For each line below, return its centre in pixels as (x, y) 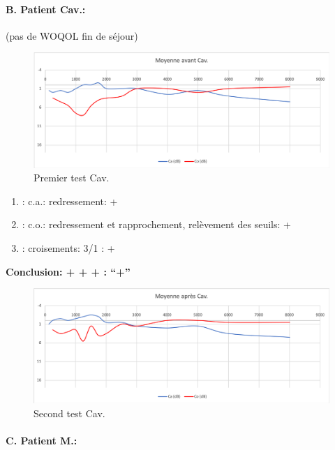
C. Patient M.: (42, 441)
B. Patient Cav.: (46, 9)
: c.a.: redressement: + (70, 201)
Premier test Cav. (72, 178)
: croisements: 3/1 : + (68, 247)
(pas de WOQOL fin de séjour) (72, 35)
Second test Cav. (69, 413)
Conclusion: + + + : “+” (68, 271)
